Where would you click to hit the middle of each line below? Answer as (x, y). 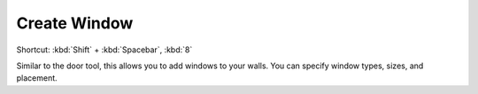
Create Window (75, 23)
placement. (37, 78)
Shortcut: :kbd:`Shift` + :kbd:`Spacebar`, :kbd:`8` (104, 50)
